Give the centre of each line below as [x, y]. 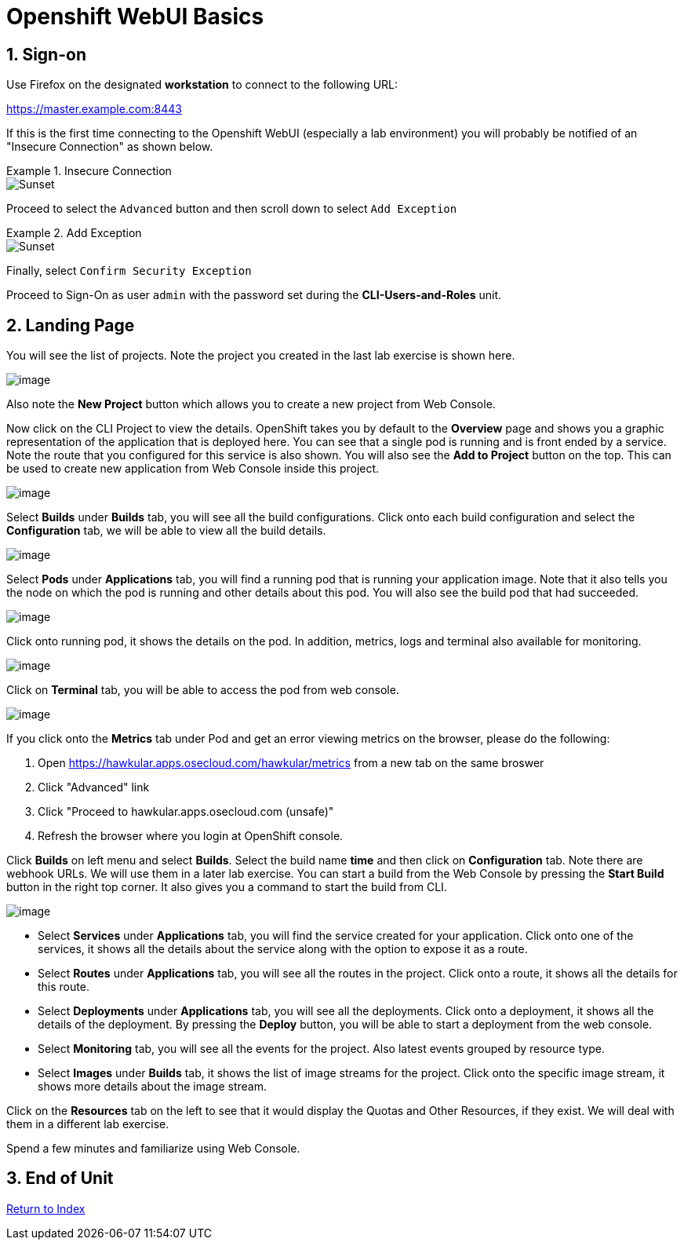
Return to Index [46, 1208]
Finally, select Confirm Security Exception [129, 271]
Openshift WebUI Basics [135, 16]
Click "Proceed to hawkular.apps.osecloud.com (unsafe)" [186, 812]
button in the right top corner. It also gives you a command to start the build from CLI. [227, 887]
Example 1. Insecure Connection [89, 171]
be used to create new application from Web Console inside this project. [193, 469]
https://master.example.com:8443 [94, 109]
